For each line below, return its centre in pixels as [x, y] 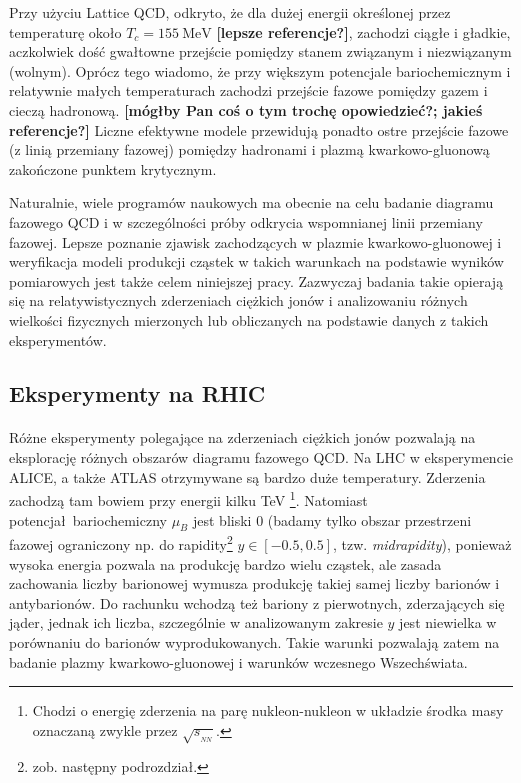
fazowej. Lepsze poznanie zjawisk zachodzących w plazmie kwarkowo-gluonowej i [255, 241]
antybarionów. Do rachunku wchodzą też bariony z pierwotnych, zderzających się [257, 602]
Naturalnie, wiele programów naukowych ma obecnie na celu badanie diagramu [251, 202]
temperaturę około [65, 31]
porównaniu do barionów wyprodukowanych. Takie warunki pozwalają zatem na [254, 641]
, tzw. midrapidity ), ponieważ [422, 543]
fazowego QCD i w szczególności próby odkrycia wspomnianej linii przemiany [246, 221]
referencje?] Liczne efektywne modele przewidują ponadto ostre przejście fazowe [259, 129]
